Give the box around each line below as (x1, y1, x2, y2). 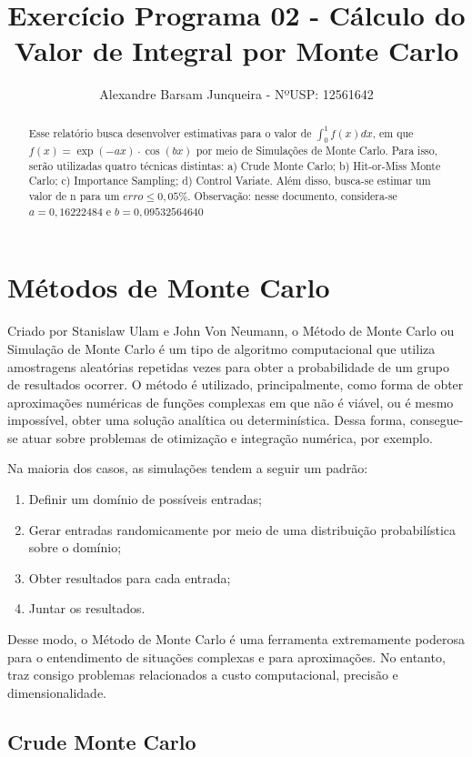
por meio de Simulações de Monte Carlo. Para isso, (196, 143, 438, 158)
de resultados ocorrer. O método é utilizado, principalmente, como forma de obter (7, 375, 464, 394)
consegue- (409, 410, 464, 429)
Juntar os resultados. (28, 599, 146, 618)
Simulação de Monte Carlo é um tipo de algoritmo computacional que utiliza (7, 338, 436, 358)
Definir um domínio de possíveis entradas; (28, 490, 262, 509)
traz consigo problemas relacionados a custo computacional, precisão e (7, 665, 398, 684)
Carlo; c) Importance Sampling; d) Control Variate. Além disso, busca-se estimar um (28, 173, 431, 188)
